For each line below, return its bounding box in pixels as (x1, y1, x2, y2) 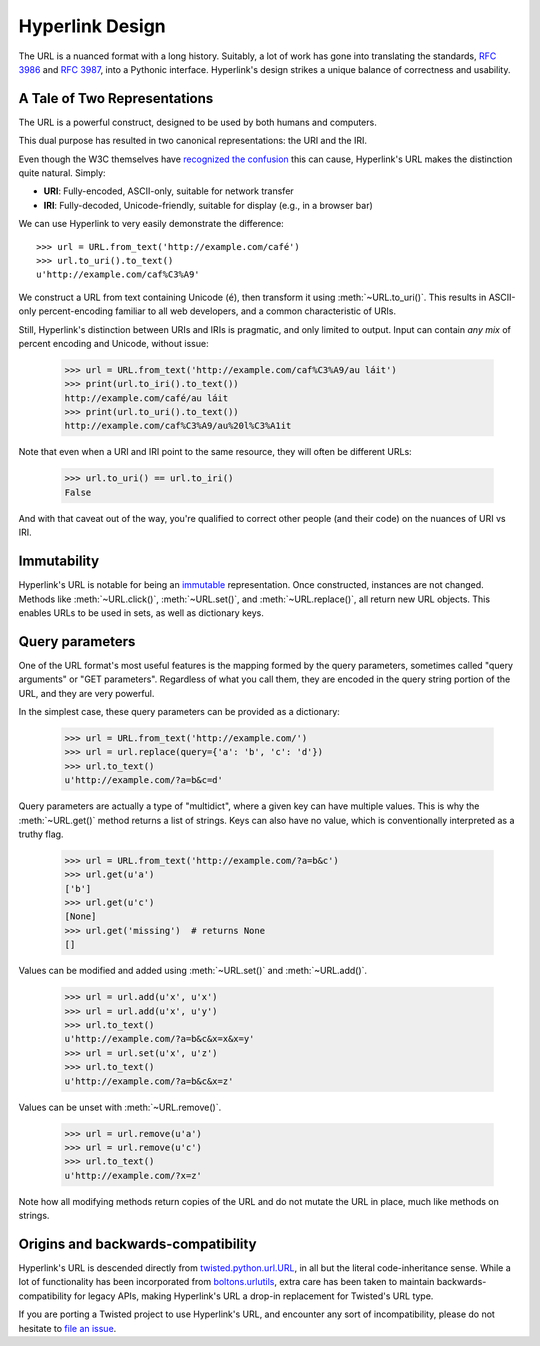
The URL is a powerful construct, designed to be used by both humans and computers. (18, 116, 377, 128)
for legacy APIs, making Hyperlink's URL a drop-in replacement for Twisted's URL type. (73, 1290, 434, 1302)
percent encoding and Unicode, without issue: (18, 337, 209, 349)
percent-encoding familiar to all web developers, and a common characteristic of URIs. (38, 305, 397, 317)
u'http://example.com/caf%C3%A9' (36, 269, 200, 280)
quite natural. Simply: (18, 167, 106, 179)
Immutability (18, 553, 100, 570)
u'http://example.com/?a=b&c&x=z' (64, 1075, 234, 1087)
